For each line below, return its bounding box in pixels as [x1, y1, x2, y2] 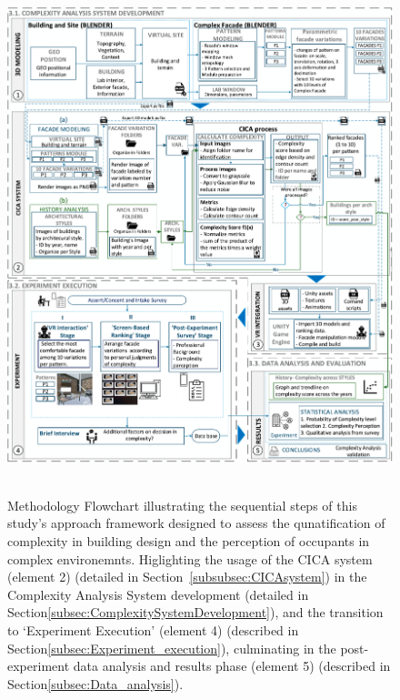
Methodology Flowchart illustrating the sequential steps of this [7, 495, 357, 514]
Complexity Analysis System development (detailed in [7, 584, 309, 604]
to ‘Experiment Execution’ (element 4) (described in [7, 620, 299, 639]
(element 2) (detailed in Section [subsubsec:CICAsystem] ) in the [7, 567, 367, 586]
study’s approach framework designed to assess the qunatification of [7, 513, 385, 533]
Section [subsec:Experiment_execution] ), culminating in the [7, 638, 336, 657]
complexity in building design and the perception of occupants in [7, 532, 370, 550]
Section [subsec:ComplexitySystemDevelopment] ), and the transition [7, 603, 384, 622]
